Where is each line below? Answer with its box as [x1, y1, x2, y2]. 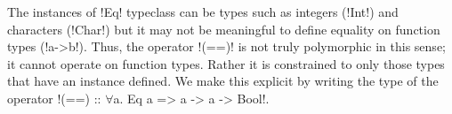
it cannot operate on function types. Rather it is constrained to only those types [7, 54, 445, 72]
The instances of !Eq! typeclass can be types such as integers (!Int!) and [7, 3, 399, 20]
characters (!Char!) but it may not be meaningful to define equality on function [7, 19, 440, 38]
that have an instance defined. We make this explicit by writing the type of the [7, 72, 439, 90]
